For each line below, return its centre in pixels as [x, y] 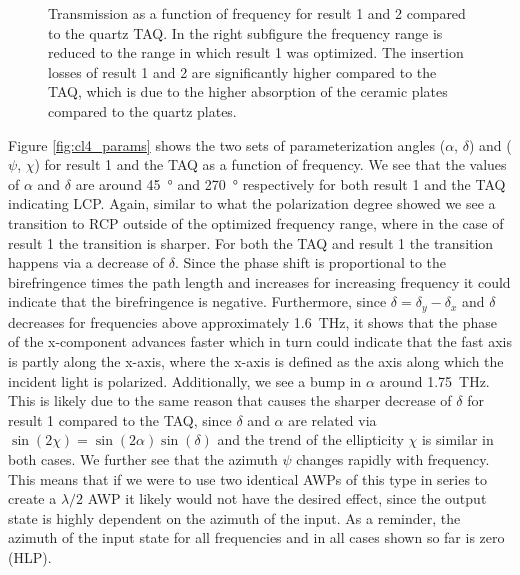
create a [32, 498]
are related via [332, 419]
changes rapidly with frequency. [393, 458]
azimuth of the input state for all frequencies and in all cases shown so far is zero [256, 537]
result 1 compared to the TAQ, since [120, 419]
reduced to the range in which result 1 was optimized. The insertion [256, 52]
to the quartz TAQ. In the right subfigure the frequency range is [245, 32]
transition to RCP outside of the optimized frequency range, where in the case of [256, 222]
